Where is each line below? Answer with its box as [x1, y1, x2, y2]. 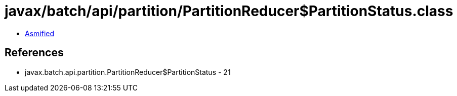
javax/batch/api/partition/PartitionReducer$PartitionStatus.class [5, 3, 453, 20]
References [5, 46, 64, 59]
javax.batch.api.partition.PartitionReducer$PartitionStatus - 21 [25, 67, 231, 76]
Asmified [25, 29, 55, 38]
